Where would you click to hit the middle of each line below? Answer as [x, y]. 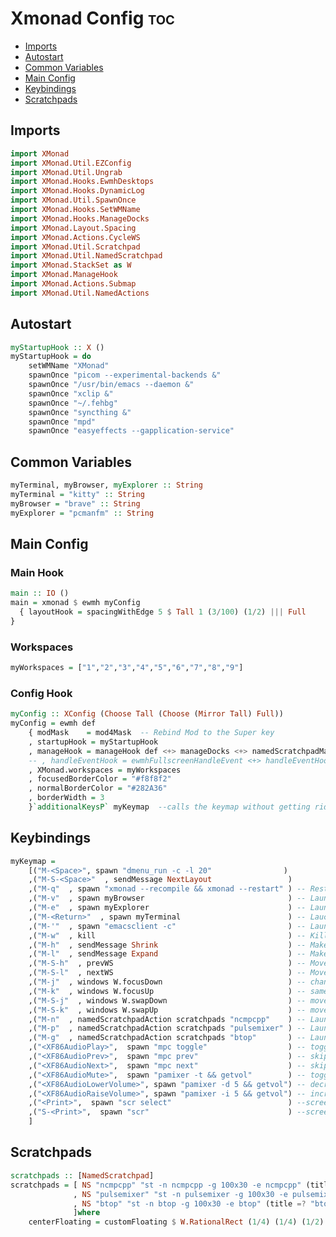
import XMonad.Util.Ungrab [66, 172]
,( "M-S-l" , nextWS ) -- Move [178, 973]
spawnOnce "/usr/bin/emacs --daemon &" [111, 385]
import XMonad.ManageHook [64, 275]
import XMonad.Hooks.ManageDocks [80, 218]
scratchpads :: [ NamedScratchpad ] [82, 1175]
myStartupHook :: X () [57, 347]
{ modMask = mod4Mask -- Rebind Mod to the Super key [151, 733]
